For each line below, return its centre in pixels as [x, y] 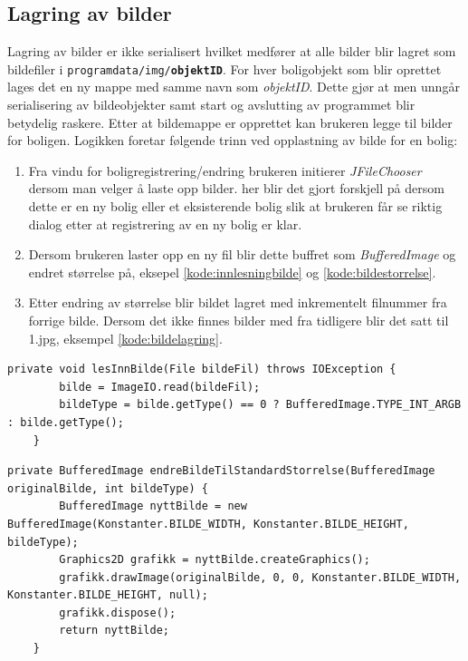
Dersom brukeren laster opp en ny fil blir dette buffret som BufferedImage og [242, 254]
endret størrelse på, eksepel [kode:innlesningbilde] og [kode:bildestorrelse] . [232, 272]
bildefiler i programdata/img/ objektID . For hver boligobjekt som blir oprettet [224, 68]
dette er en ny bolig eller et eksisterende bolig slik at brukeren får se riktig [235, 206]
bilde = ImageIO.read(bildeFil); [160, 387]
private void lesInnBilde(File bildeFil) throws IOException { [202, 369]
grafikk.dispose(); [118, 612]
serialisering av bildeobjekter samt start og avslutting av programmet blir [211, 105]
